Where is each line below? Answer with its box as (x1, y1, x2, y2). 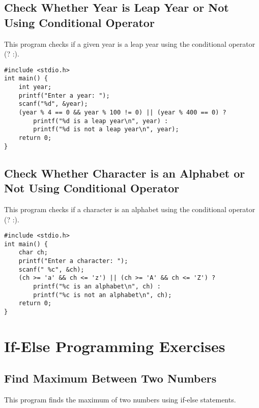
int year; (18, 83, 52, 91)
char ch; (18, 249, 48, 256)
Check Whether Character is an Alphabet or (4, 165, 245, 181)
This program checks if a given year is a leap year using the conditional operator (4, 38, 255, 49)
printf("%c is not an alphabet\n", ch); (33, 291, 172, 299)
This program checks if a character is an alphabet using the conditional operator (4, 203, 255, 214)
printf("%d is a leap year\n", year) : (33, 117, 168, 125)
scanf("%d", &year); (18, 100, 88, 108)
